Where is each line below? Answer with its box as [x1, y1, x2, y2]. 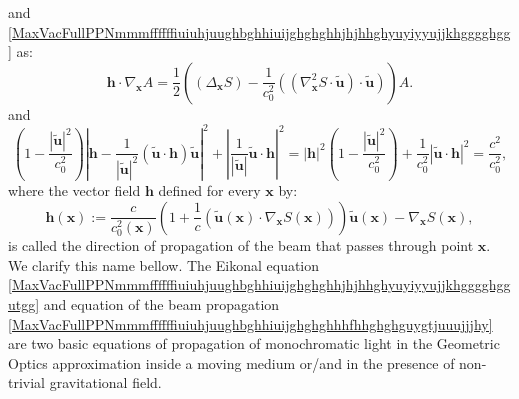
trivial [8, 372, 46, 393]
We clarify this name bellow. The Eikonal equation [8, 254, 320, 275]
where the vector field [8, 179, 141, 200]
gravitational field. [49, 372, 162, 393]
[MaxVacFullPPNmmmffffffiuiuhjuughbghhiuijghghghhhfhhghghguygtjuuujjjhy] [8, 313, 493, 334]
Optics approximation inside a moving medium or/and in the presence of [8, 352, 455, 373]
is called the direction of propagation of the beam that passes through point [8, 235, 474, 256]
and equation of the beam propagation [43, 293, 280, 314]
